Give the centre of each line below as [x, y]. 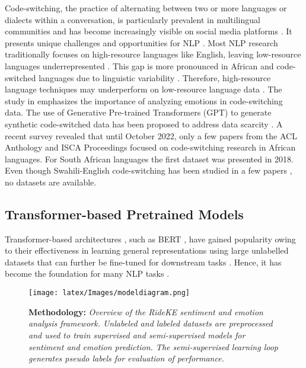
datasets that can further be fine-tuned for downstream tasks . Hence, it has [143, 262]
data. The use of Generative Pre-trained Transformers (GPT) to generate [138, 112]
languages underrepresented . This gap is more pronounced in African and [139, 65]
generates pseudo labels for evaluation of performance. [126, 358]
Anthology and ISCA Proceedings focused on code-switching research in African [150, 147]
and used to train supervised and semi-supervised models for [137, 335]
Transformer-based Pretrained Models [124, 214]
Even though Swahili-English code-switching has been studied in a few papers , [149, 170]
